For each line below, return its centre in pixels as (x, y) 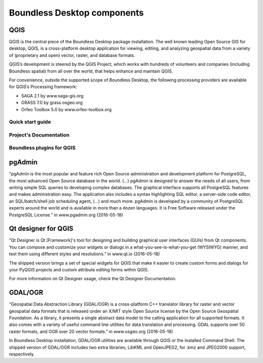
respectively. (22, 354)
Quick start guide (30, 122)
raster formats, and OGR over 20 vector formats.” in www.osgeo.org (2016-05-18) (91, 331)
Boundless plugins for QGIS (42, 148)
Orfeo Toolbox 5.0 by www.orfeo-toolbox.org (66, 109)
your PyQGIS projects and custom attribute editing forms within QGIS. (79, 269)
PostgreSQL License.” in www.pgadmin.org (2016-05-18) (66, 215)
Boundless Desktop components (76, 13)
